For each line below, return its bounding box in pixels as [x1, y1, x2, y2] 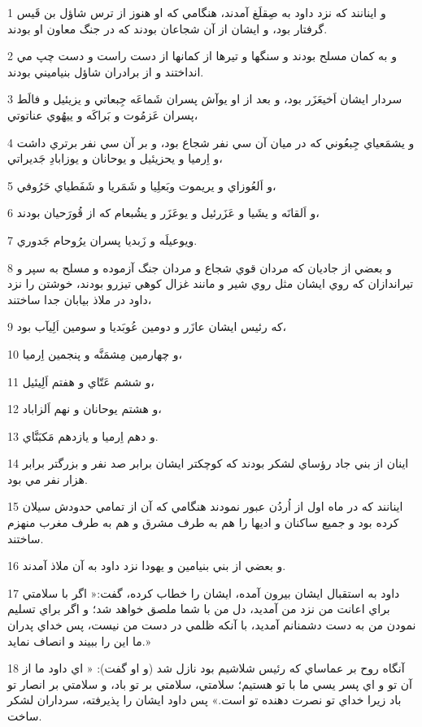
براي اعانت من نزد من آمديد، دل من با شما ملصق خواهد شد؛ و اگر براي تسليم [7, 600, 390, 617]
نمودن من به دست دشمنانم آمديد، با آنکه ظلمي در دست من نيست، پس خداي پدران [7, 616, 416, 633]
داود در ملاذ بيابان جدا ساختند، [7, 290, 152, 307]
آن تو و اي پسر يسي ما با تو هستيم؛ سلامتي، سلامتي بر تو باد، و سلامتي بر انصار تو [7, 675, 412, 692]
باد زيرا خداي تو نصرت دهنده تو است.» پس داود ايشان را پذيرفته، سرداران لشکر [7, 691, 402, 708]
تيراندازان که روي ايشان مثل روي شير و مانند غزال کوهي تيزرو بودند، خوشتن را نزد [7, 275, 414, 292]
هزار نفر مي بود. [7, 470, 88, 487]
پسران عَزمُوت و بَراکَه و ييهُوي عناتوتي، [7, 106, 198, 123]
